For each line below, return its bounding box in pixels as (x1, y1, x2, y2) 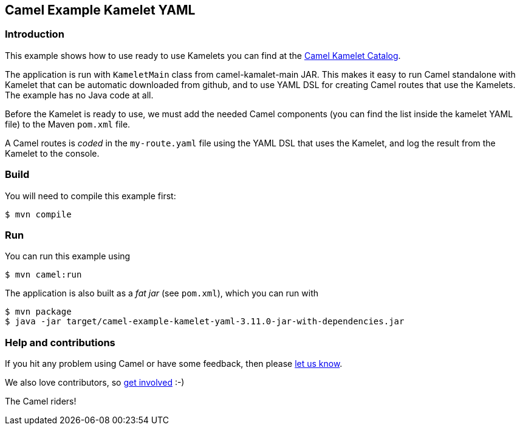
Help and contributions (5, 336, 115, 349)
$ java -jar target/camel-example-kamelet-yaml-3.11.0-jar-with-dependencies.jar (5, 316, 405, 327)
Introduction (5, 28, 64, 41)
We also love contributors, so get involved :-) (5, 377, 185, 388)
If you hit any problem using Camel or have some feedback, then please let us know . (5, 358, 343, 369)
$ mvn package (5, 307, 72, 317)
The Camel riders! (5, 396, 77, 407)
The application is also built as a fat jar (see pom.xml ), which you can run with (5, 288, 319, 299)
